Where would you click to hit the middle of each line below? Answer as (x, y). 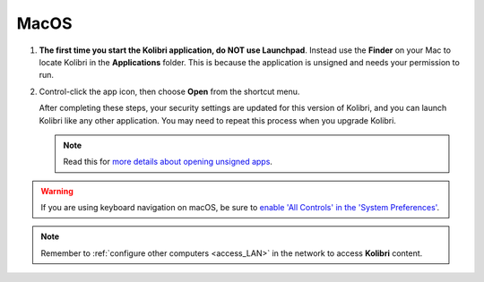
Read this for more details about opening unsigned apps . (168, 162)
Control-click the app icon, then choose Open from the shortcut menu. (169, 91)
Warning (57, 191)
